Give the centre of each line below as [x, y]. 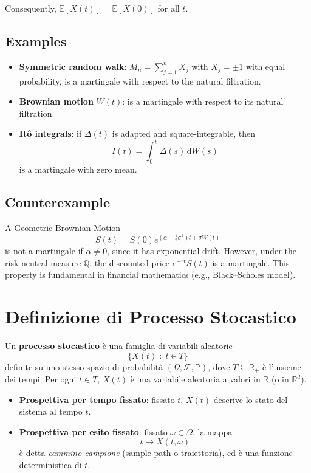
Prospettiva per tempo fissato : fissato [97, 399]
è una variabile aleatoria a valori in [195, 379]
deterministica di [50, 465]
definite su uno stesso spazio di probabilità [84, 366]
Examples [36, 40]
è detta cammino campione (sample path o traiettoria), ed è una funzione [156, 453]
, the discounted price [130, 262]
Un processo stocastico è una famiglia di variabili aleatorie [119, 346]
